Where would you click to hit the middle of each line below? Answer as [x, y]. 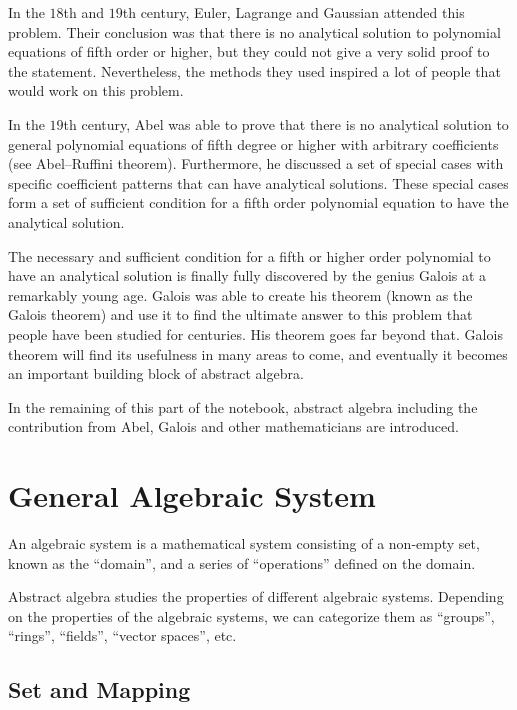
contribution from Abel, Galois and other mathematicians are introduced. [233, 426]
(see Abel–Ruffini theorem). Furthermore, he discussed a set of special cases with [256, 163]
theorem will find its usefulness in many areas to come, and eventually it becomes [258, 353]
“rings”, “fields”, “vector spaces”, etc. [122, 635]
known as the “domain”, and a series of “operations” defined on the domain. [242, 562]
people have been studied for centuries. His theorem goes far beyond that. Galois [255, 333]
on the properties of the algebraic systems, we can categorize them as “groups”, [251, 615]
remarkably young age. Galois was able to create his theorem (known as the [240, 294]
